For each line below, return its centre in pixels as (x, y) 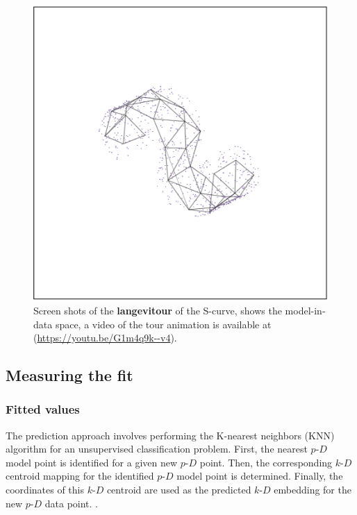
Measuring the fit (69, 375)
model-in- (305, 310)
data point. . (71, 503)
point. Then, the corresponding (266, 462)
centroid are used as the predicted (179, 490)
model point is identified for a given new (92, 462)
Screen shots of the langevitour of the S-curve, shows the (158, 310)
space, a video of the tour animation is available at (163, 324)
